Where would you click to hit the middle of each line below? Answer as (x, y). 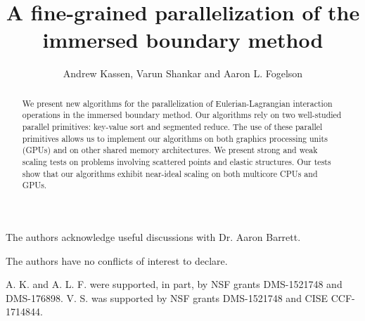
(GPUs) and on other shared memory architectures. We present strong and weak (170, 150)
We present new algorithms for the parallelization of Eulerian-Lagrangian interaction (177, 103)
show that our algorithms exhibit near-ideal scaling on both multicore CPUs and (170, 173)
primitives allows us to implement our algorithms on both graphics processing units (175, 138)
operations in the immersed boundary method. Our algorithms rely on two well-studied (182, 115)
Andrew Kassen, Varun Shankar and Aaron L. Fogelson (183, 73)
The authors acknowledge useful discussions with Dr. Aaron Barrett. (153, 236)
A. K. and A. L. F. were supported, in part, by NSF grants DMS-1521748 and (174, 284)
